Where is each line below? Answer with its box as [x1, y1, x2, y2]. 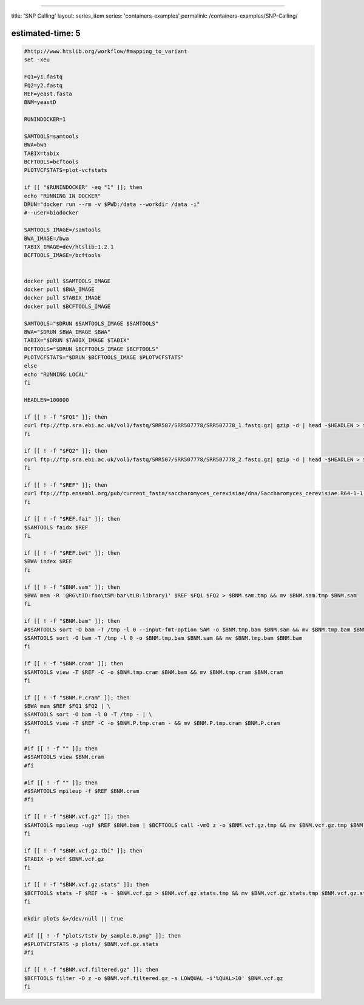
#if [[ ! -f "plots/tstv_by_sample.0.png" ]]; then [24, 932, 181, 939]
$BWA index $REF [24, 558, 73, 565]
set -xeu [24, 57, 50, 63]
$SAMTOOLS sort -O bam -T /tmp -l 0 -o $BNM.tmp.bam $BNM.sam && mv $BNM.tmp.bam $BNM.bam [24, 634, 303, 641]
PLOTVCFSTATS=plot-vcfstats [24, 167, 107, 174]
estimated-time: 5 [11, 28, 81, 38]
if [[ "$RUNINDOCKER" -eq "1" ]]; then [24, 184, 143, 191]
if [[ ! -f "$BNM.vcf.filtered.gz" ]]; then [24, 966, 159, 973]
